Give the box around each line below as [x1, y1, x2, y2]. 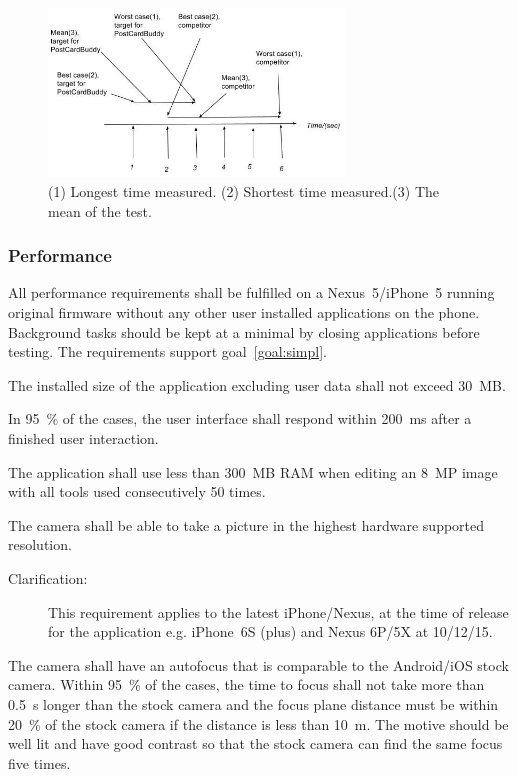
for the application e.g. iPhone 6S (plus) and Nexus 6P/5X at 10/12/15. [48, 621, 493, 642]
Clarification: [8, 567, 88, 588]
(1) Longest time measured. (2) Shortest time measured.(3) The [48, 181, 440, 202]
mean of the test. [48, 200, 152, 221]
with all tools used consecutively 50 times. [8, 481, 266, 502]
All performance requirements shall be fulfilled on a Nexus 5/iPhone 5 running [8, 282, 495, 303]
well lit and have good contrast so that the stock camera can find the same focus [8, 733, 503, 754]
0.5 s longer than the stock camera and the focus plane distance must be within [8, 693, 499, 714]
